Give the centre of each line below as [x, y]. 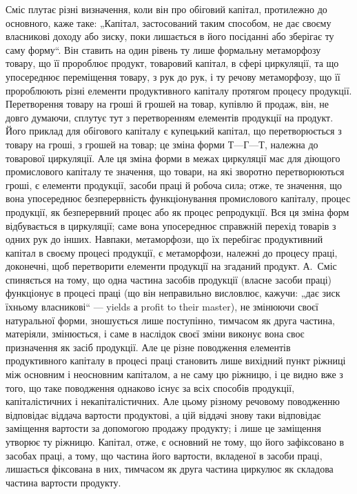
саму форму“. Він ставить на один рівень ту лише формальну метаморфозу [163, 49]
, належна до [291, 144]
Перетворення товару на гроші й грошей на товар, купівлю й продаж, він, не [167, 104]
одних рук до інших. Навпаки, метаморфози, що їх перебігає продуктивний [164, 239]
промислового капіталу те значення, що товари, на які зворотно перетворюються [175, 171]
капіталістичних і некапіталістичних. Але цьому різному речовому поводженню [173, 401]
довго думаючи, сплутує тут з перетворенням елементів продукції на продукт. [170, 117]
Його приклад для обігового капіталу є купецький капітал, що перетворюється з [174, 131]
